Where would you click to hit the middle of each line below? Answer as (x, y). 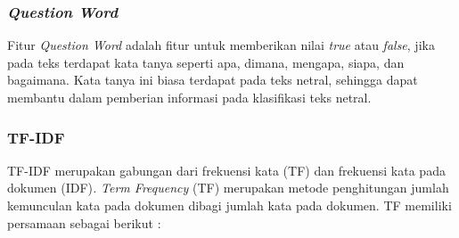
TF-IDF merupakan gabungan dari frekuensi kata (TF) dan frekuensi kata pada (226, 170)
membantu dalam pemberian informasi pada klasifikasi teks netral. (189, 97)
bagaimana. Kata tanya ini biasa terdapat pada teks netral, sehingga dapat (213, 80)
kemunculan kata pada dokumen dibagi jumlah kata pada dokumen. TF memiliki (229, 205)
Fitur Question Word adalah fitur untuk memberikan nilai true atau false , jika (221, 45)
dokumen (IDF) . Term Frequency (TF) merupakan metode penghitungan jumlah (228, 188)
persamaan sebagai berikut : (84, 222)
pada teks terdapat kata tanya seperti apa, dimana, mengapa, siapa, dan (206, 62)
